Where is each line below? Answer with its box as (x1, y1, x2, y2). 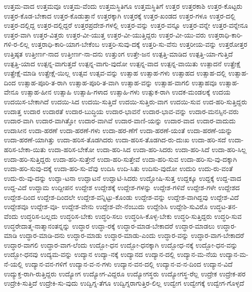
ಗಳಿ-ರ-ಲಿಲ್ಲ (4, 39, 29, 49)
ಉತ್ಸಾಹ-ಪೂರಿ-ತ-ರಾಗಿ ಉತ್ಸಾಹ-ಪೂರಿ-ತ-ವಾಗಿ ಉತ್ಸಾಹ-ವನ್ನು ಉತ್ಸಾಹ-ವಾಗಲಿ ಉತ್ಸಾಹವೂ (18, 77, 217, 87)
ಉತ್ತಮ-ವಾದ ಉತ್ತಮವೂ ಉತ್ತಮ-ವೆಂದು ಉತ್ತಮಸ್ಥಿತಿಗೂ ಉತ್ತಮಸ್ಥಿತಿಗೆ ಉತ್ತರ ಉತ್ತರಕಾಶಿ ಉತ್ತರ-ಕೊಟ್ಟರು (4, 1, 243, 11)
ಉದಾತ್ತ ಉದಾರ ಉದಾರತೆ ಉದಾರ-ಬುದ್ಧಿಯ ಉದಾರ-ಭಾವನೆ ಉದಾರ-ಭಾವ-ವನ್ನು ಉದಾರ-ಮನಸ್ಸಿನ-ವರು (4, 106, 239, 116)
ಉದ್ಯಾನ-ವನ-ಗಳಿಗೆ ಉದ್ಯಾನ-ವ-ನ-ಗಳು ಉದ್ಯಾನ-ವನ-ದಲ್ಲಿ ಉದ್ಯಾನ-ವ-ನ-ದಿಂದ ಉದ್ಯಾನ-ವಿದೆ (25, 259, 233, 269)
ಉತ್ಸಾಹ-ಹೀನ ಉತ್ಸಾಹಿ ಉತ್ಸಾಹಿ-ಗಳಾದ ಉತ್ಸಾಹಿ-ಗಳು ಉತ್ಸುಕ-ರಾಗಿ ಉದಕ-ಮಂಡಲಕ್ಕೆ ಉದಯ (20, 87, 231, 97)
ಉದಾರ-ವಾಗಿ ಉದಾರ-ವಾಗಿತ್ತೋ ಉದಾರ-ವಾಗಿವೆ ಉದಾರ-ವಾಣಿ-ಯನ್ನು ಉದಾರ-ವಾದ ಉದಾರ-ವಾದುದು (4, 116, 236, 126)
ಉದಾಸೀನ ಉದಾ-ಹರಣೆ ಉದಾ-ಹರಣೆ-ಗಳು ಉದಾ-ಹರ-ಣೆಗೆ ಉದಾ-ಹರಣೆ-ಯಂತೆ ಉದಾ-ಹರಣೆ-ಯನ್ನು (4, 125, 233, 135)
